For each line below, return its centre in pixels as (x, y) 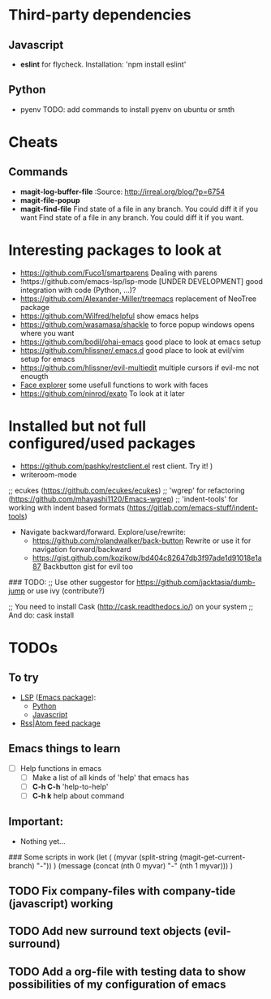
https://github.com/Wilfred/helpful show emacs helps (110, 316)
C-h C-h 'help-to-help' (70, 786)
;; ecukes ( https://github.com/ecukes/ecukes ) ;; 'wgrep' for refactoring (127, 490)
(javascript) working (61, 904)
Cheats (33, 142)
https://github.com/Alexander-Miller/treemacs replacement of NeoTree (138, 299)
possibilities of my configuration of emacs (117, 984)
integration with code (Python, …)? (78, 290)
